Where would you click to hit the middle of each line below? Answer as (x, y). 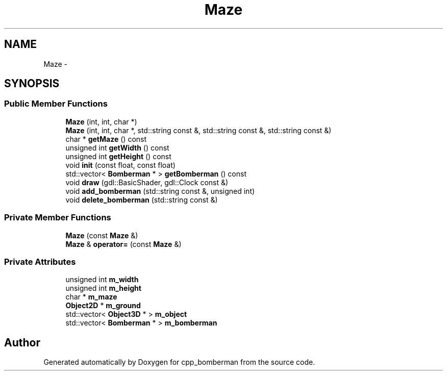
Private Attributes (40, 261)
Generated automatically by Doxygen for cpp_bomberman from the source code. (179, 362)
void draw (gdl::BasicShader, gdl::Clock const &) (147, 182)
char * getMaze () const (106, 139)
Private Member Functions (58, 218)
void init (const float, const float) (120, 165)
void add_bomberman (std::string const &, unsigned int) (160, 191)
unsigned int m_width (102, 280)
